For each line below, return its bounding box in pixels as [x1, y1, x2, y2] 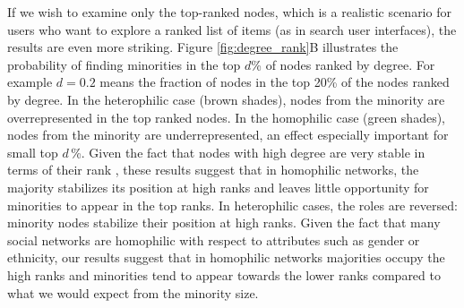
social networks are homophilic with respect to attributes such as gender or [7, 230, 420, 249]
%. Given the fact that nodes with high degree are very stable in [71, 142, 425, 161]
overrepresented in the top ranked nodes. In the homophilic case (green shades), [7, 107, 446, 126]
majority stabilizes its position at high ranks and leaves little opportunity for [7, 177, 429, 196]
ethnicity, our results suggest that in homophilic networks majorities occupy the [7, 248, 445, 267]
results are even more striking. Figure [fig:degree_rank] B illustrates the [7, 38, 399, 56]
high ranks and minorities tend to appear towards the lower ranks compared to [7, 265, 441, 284]
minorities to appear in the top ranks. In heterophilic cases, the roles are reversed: [7, 195, 458, 214]
